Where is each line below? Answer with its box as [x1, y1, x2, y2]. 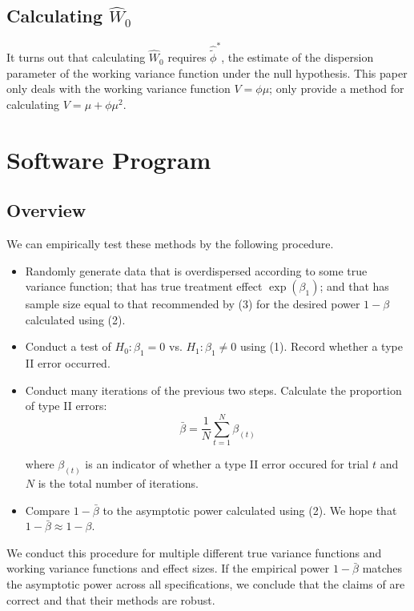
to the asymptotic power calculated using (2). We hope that [102, 501, 397, 518]
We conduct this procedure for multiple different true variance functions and [6, 544, 382, 561]
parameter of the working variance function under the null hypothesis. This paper [6, 64, 408, 81]
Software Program [6, 143, 211, 175]
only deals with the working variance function [6, 80, 231, 97]
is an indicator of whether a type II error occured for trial [85, 456, 369, 472]
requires [167, 49, 207, 66]
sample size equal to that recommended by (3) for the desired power [25, 295, 360, 312]
